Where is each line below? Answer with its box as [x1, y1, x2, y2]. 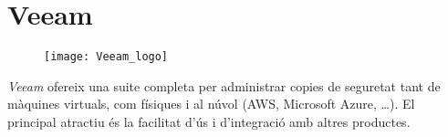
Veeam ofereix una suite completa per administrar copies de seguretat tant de [7, 76, 441, 95]
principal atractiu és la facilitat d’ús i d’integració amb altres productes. [7, 111, 411, 131]
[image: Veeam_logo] [44, 50, 169, 64]
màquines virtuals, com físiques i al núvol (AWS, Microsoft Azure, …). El [7, 94, 415, 113]
